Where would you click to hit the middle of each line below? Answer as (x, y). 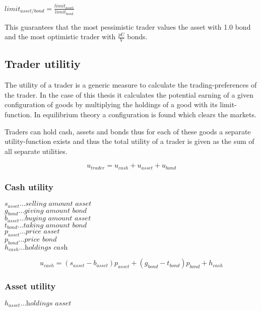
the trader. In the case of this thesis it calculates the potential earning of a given (129, 94)
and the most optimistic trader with (60, 36)
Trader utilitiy (43, 64)
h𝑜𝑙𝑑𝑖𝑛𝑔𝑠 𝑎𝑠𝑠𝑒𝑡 (49, 303)
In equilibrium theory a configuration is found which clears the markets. (145, 114)
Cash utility (29, 186)
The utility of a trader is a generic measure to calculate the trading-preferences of (131, 85)
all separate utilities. (36, 151)
